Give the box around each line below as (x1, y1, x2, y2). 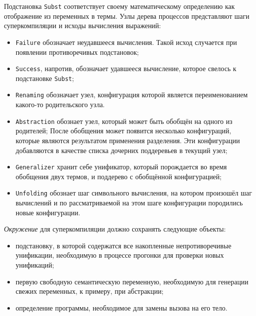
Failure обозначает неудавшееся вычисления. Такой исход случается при (15, 37, 237, 47)
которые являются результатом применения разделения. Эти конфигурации (15, 135, 240, 145)
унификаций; (15, 259, 54, 270)
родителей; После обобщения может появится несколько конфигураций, (15, 125, 231, 136)
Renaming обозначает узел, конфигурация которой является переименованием (15, 89, 248, 100)
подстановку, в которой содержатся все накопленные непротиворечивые (15, 240, 231, 250)
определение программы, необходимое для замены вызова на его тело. (15, 302, 227, 313)
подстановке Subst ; (15, 73, 74, 83)
